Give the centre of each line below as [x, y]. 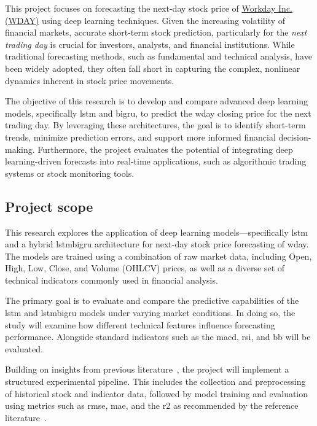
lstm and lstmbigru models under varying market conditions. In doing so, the [150, 313]
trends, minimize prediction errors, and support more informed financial [140, 137]
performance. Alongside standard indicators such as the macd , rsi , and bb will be [158, 337]
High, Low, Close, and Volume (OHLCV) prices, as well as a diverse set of [145, 268]
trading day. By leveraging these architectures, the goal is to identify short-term [155, 125]
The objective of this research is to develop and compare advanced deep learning [157, 101]
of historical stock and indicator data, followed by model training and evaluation [157, 393]
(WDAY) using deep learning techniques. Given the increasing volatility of [145, 20]
